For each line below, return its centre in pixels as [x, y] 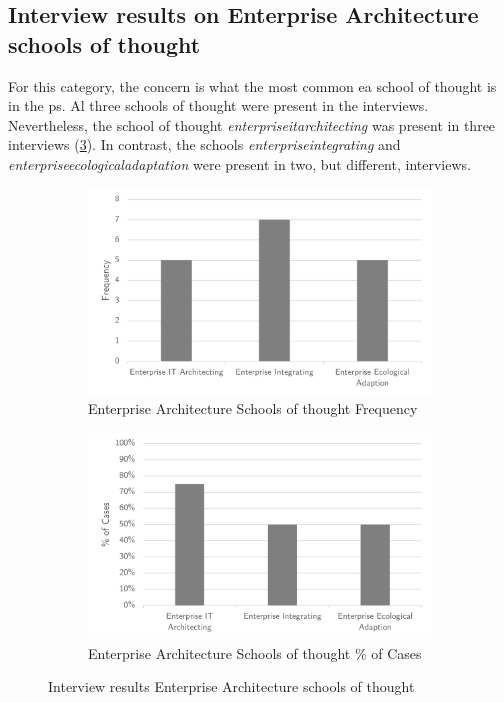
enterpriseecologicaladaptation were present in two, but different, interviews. [239, 163]
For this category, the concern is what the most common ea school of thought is [252, 85]
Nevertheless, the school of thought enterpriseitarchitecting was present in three [252, 124]
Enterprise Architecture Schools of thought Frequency [253, 408]
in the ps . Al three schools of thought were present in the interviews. [218, 105]
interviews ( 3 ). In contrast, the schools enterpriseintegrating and [204, 144]
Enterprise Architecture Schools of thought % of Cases [255, 652]
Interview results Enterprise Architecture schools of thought [231, 686]
